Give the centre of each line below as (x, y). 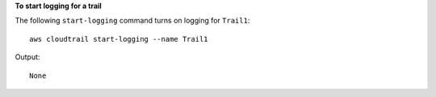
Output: (27, 57)
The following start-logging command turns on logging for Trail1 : (132, 21)
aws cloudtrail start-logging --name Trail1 (119, 39)
